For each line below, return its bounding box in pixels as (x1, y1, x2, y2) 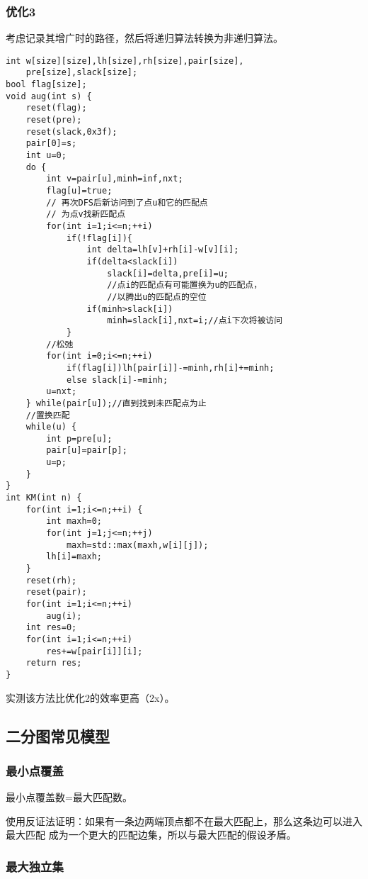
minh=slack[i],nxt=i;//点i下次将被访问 (107, 315, 283, 326)
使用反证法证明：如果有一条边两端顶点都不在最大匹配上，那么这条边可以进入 (6, 813, 362, 828)
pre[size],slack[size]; (25, 67, 138, 78)
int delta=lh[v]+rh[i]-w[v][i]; (86, 245, 239, 255)
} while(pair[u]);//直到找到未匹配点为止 (25, 398, 207, 408)
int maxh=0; (46, 516, 103, 527)
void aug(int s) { (6, 91, 92, 101)
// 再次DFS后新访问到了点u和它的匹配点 (46, 197, 208, 208)
